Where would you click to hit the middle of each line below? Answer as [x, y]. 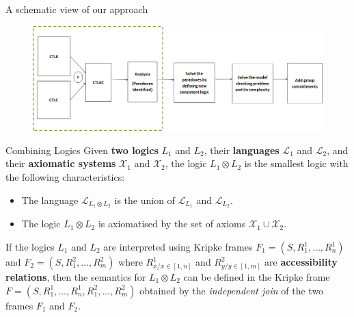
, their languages [242, 150]
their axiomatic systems [61, 163]
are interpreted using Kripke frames [178, 247]
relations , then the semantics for [76, 277]
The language [50, 200]
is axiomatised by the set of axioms [172, 224]
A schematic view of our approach [77, 9]
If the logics [30, 247]
